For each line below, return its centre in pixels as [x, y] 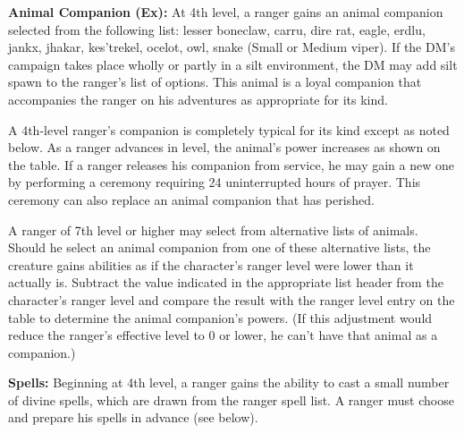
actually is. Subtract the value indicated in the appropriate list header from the [226, 282]
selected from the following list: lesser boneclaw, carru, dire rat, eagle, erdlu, [217, 29]
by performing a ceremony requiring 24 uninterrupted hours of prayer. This [215, 182]
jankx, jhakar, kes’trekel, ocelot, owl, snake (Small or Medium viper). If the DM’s [232, 47]
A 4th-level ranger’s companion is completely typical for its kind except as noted [229, 129]
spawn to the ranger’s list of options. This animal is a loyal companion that [215, 82]
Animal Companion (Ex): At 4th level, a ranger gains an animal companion [226, 12]
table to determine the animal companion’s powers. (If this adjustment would [220, 317]
